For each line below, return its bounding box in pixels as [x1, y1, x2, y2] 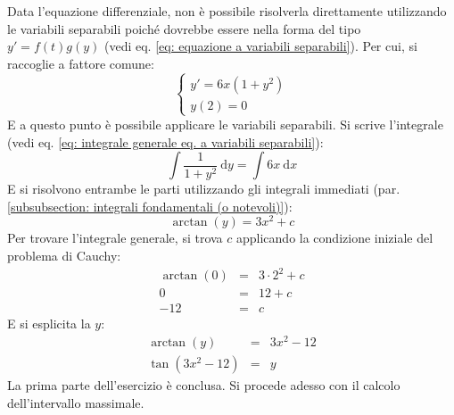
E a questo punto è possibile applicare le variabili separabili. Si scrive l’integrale [7, 114, 443, 133]
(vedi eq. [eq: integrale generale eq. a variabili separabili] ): [7, 132, 324, 151]
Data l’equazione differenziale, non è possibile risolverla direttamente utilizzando [7, 2, 447, 20]
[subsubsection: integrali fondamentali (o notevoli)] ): [7, 196, 293, 215]
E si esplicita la [7, 314, 91, 333]
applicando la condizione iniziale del [235, 228, 433, 247]
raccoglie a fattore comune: [7, 54, 154, 72]
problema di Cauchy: [7, 245, 121, 264]
